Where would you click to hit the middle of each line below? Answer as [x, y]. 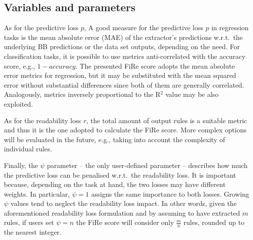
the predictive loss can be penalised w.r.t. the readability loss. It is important [120, 175]
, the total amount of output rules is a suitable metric [167, 120]
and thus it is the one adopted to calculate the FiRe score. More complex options [125, 130]
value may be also [192, 94]
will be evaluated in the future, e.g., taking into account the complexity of [115, 139]
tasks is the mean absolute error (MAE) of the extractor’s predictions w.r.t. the [123, 37]
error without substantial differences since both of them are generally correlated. [124, 84]
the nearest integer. [33, 232]
